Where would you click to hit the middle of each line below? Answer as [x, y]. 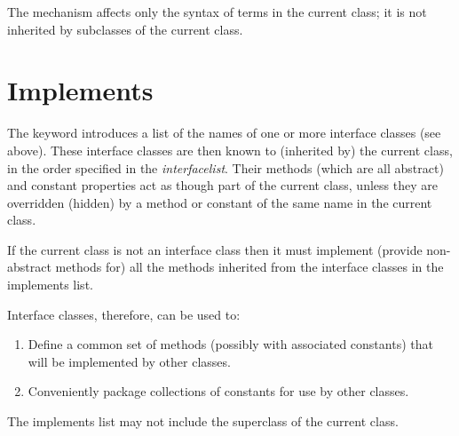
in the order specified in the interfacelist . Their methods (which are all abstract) [226, 167]
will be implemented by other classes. [129, 361]
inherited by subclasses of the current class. [125, 29]
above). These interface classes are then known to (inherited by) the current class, [230, 150]
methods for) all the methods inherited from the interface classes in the [249, 267]
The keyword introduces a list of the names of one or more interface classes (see [224, 133]
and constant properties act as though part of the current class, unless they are [222, 185]
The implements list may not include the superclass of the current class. [203, 421]
